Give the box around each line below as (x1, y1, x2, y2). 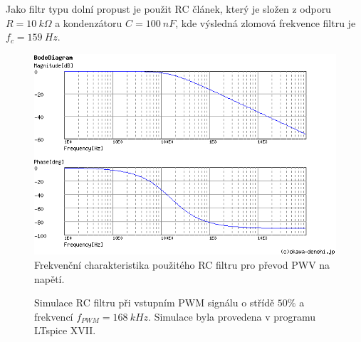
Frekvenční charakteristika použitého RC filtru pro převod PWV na (34, 257, 330, 272)
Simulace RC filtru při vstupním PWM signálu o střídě (34, 295, 275, 310)
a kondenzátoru (55, 15, 122, 30)
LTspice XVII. (34, 323, 96, 338)
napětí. (34, 271, 65, 286)
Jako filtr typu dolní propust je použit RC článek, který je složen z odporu (6, 1, 331, 16)
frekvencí (34, 309, 73, 324)
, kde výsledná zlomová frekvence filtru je (175, 15, 356, 30)
